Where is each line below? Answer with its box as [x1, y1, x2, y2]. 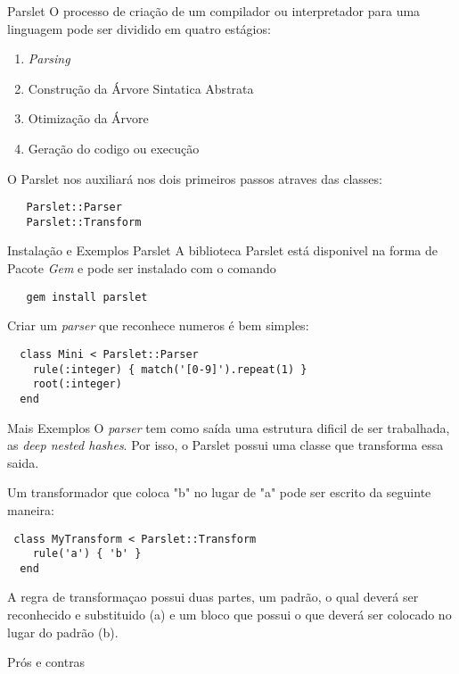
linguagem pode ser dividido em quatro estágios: [7, 19, 271, 37]
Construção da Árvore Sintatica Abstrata [28, 79, 254, 97]
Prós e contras [7, 653, 86, 671]
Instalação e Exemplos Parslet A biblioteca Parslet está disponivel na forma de [7, 241, 438, 260]
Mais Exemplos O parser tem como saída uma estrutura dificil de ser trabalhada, [7, 418, 450, 437]
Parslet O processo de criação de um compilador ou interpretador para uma [7, 2, 421, 20]
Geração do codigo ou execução [28, 138, 200, 157]
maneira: [7, 500, 54, 519]
